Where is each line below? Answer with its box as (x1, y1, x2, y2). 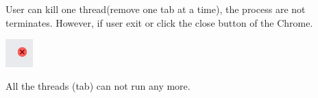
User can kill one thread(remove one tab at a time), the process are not (5, 2, 306, 16)
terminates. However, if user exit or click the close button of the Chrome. (5, 15, 313, 29)
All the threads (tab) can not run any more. (5, 79, 191, 93)
